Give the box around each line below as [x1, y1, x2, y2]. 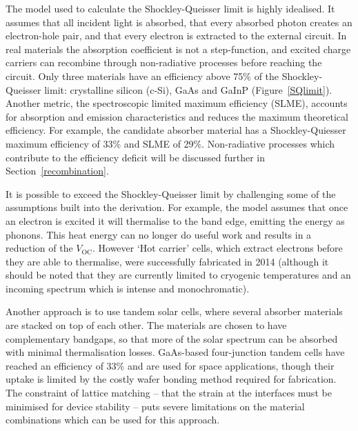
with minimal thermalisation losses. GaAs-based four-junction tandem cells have [6, 345, 345, 359]
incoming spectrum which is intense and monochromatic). [6, 281, 250, 295]
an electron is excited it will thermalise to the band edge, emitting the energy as [6, 213, 345, 228]
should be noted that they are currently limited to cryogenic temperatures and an [6, 268, 351, 282]
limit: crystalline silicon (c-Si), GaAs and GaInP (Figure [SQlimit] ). [44, 82, 332, 97]
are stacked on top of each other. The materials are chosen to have [6, 318, 287, 332]
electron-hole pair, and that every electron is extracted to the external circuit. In [6, 28, 347, 43]
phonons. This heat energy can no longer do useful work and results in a [6, 227, 312, 241]
